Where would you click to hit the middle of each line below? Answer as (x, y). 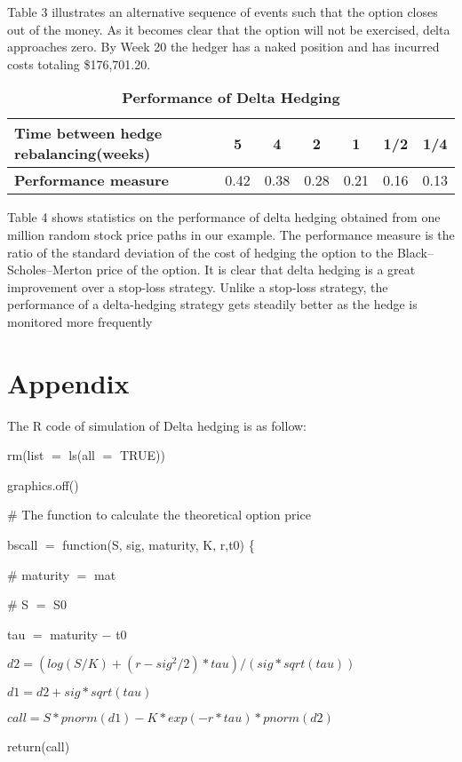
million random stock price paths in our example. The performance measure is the (231, 234)
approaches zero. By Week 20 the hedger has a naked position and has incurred (223, 47)
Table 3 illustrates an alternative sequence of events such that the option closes (223, 12)
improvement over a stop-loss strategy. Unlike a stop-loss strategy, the (198, 286)
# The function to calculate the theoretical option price (159, 515)
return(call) (39, 746)
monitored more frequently (80, 321)
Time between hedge (88, 133)
